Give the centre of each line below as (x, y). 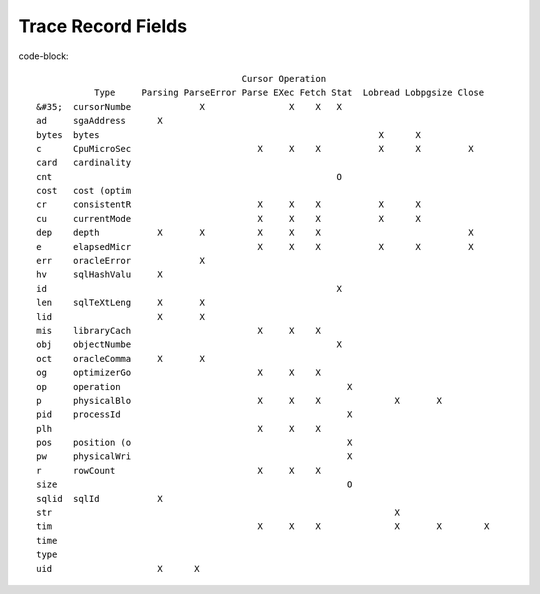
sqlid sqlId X (100, 498)
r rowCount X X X (179, 470)
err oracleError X (120, 261)
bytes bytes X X (229, 134)
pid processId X (194, 414)
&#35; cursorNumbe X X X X (189, 106)
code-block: (43, 56)
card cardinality (84, 163)
